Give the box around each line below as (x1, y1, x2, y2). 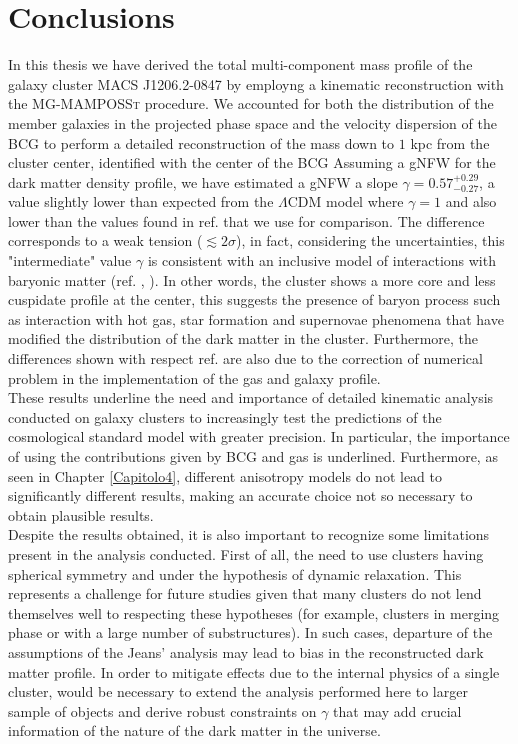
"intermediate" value (8, 250, 132, 271)
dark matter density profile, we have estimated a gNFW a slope (8, 171, 398, 192)
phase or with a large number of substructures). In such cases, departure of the (8, 622, 493, 643)
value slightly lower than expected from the (8, 191, 274, 212)
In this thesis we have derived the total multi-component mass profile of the (8, 54, 473, 75)
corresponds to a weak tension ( (8, 230, 203, 251)
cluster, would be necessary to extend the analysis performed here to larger (8, 681, 468, 702)
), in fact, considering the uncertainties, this (235, 230, 505, 251)
